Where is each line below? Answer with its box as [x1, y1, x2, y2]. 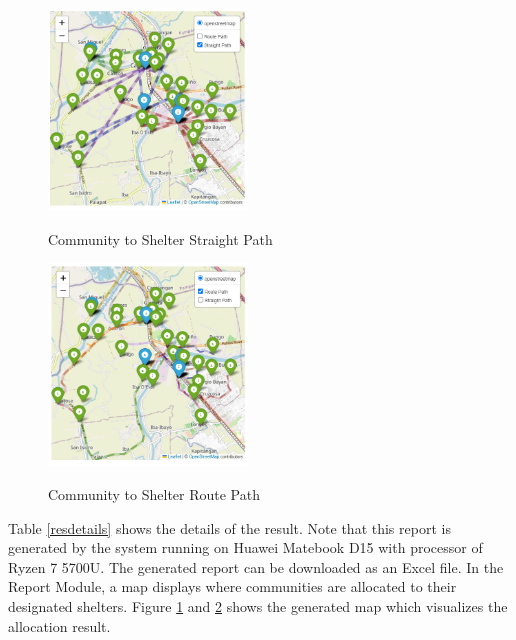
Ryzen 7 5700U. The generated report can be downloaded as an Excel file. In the [8, 556, 504, 577]
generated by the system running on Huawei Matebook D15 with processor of [8, 537, 483, 558]
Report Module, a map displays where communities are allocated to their [8, 576, 457, 597]
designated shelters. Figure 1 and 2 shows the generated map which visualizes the [8, 595, 508, 616]
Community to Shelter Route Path [48, 483, 260, 504]
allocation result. [8, 615, 111, 636]
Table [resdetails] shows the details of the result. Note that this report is [8, 517, 451, 538]
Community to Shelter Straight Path [48, 228, 273, 249]
